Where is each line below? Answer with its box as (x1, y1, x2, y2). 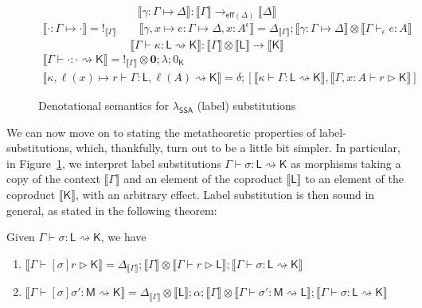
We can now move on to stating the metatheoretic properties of (6, 123, 316, 140)
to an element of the (305, 170, 404, 187)
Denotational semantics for (38, 97, 170, 114)
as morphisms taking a (291, 154, 401, 171)
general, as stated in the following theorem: (6, 201, 217, 218)
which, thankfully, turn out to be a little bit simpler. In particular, (76, 139, 401, 156)
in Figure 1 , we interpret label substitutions (6, 154, 221, 171)
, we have (100, 228, 147, 245)
